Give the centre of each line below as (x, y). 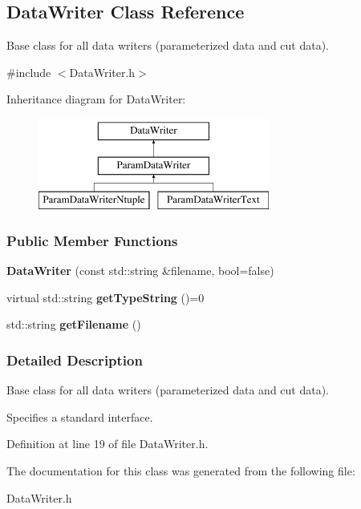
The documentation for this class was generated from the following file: (181, 470)
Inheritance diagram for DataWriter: (96, 99)
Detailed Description (75, 360)
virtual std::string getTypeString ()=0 (105, 297)
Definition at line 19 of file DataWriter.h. (107, 444)
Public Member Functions (92, 240)
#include (29, 72)
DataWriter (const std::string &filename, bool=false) (140, 271)
